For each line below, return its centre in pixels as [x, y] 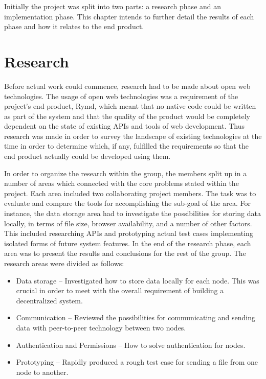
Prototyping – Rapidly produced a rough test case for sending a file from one [137, 362]
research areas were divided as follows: [64, 263]
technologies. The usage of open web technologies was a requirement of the [121, 96]
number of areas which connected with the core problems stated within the [121, 183]
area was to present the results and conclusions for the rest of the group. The [125, 253]
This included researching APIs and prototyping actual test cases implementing [129, 233]
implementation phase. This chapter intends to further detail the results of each [129, 16]
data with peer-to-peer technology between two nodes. [101, 327]
